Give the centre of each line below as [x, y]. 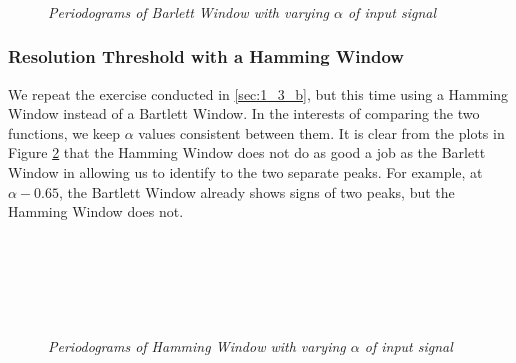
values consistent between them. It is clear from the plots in [321, 132]
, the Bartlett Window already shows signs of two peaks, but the [257, 191]
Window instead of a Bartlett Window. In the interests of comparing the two [244, 113]
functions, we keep [64, 132]
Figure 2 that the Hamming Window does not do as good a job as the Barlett [247, 152]
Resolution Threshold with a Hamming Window [206, 56]
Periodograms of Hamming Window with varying [197, 345]
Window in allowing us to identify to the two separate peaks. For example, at [245, 171]
